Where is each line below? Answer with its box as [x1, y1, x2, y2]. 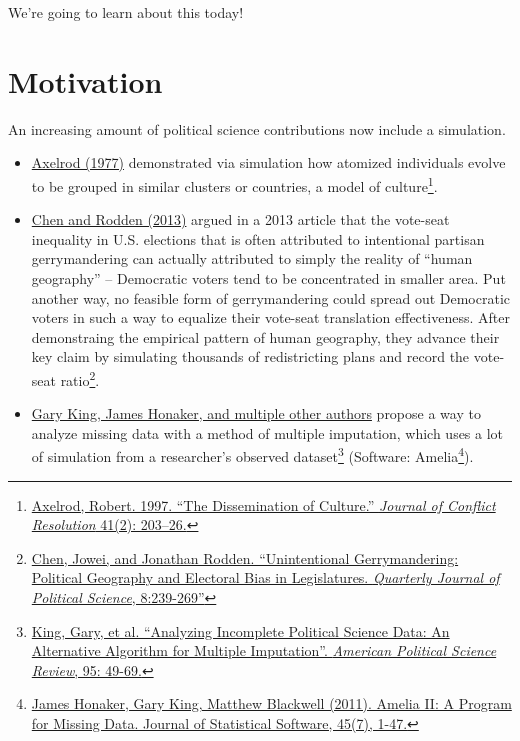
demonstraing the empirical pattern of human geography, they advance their [31, 326, 500, 347]
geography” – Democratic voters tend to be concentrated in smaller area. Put [31, 267, 506, 288]
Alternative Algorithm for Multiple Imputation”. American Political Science [31, 640, 497, 661]
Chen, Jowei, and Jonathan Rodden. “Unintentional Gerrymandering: [31, 547, 459, 568]
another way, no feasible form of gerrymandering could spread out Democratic [31, 287, 510, 308]
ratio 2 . [60, 366, 100, 390]
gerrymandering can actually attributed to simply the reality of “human [31, 248, 473, 269]
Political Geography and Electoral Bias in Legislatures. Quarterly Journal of [31, 567, 500, 588]
